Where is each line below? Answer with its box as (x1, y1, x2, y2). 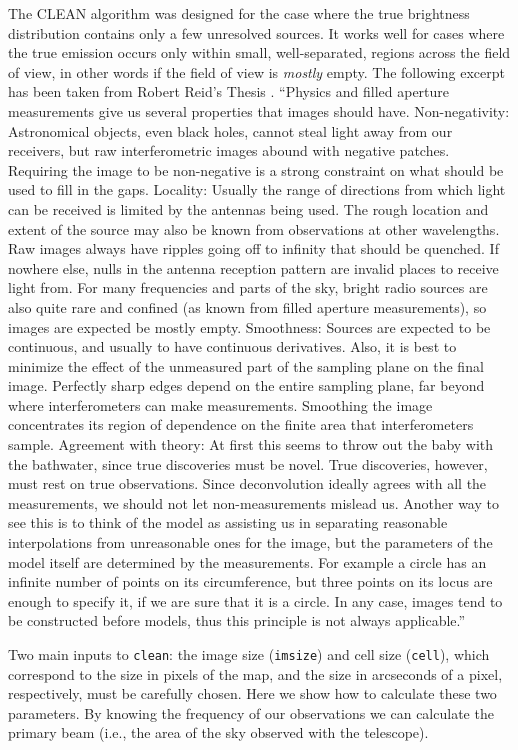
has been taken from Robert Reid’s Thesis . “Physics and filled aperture (8, 81, 450, 102)
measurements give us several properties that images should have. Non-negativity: (8, 100, 510, 121)
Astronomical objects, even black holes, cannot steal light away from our (8, 120, 453, 141)
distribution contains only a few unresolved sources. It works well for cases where (8, 22, 505, 43)
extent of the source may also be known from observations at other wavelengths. (8, 218, 500, 239)
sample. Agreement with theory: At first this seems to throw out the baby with (8, 434, 494, 455)
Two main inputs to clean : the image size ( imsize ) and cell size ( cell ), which (8, 644, 490, 664)
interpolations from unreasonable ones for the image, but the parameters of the (8, 532, 493, 553)
